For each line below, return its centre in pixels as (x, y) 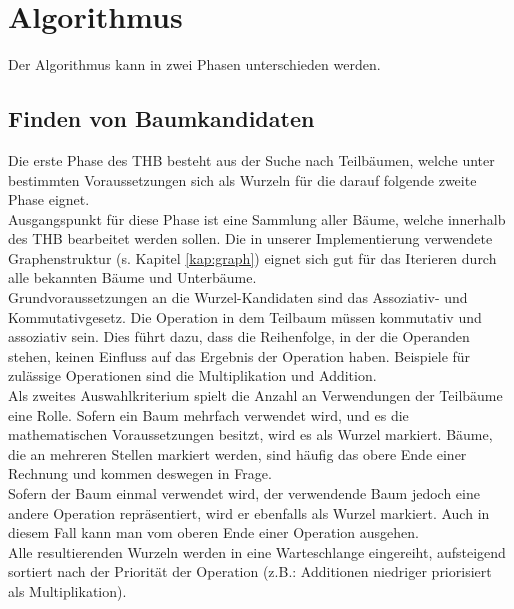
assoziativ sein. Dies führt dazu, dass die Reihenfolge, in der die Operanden (239, 336)
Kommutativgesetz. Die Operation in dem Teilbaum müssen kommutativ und (245, 316)
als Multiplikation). (67, 590)
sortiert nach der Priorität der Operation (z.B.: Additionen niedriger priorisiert (250, 571)
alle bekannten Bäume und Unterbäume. (132, 277)
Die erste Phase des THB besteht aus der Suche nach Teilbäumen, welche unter (251, 159)
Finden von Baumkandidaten (161, 118)
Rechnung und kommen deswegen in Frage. (140, 473)
